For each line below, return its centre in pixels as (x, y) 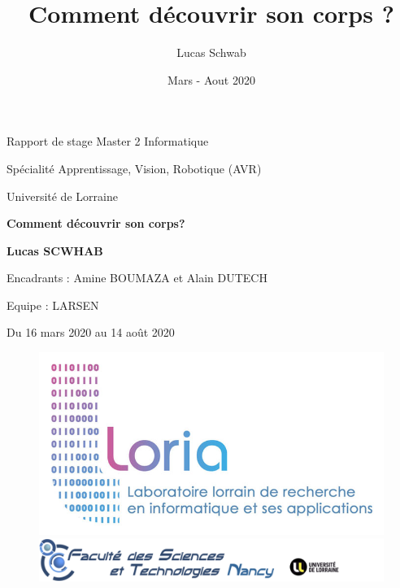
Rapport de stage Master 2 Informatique (108, 141)
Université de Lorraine (62, 196)
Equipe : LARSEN (53, 305)
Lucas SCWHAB (55, 250)
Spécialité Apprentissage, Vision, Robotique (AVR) (134, 168)
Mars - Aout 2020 (211, 79)
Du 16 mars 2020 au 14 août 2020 (91, 332)
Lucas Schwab (211, 52)
